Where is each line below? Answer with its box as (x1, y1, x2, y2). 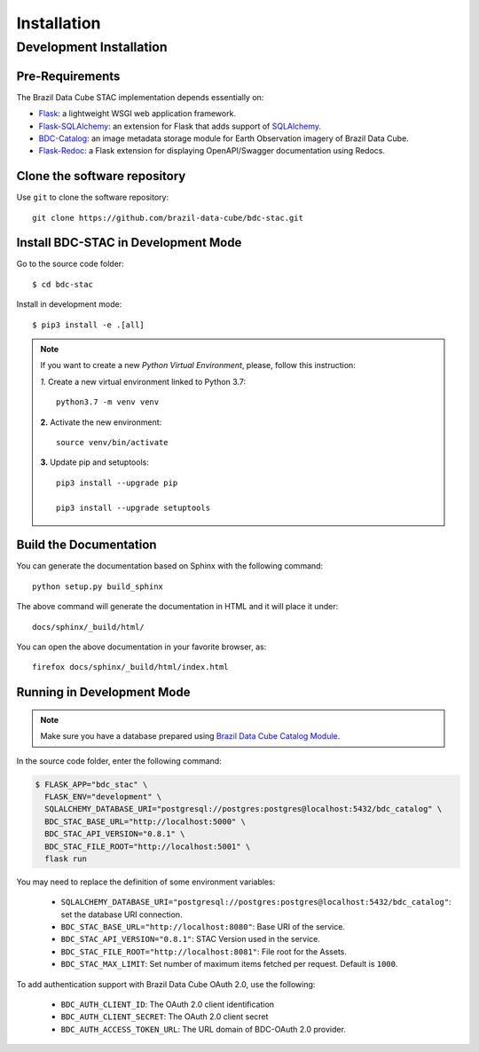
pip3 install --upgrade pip (56, 477, 178, 488)
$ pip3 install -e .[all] (32, 319, 145, 330)
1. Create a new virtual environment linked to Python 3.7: (40, 376, 247, 387)
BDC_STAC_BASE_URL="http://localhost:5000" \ (44, 816, 246, 827)
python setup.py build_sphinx (32, 581, 164, 592)
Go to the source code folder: (16, 258, 124, 270)
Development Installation (16, 39, 168, 55)
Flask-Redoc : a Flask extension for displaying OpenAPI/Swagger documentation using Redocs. (38, 145, 386, 156)
